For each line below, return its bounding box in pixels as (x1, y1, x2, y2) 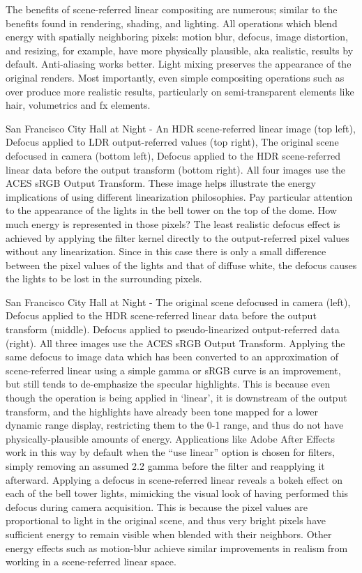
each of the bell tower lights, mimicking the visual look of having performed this (6, 486, 349, 501)
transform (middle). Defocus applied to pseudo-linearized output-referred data (6, 322, 340, 337)
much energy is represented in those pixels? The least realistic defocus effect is (6, 216, 340, 231)
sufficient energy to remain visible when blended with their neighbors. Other (6, 526, 332, 541)
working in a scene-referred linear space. (6, 554, 176, 569)
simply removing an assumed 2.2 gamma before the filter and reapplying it (6, 459, 325, 473)
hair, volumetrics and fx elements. (6, 98, 151, 112)
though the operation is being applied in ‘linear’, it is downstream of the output (6, 390, 347, 405)
